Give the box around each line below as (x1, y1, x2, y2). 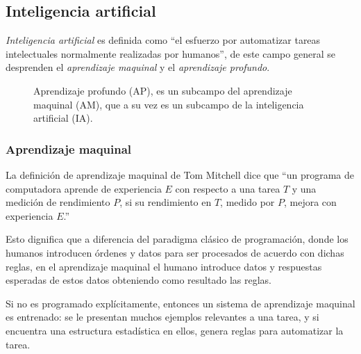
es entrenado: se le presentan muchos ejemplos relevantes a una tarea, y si (6, 309, 319, 324)
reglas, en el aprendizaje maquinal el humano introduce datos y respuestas (6, 259, 322, 273)
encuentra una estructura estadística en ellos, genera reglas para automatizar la (6, 323, 344, 337)
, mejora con (283, 195, 337, 209)
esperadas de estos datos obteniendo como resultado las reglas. (6, 273, 271, 287)
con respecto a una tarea (175, 181, 280, 195)
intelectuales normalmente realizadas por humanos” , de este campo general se (6, 46, 335, 61)
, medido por (220, 195, 275, 209)
